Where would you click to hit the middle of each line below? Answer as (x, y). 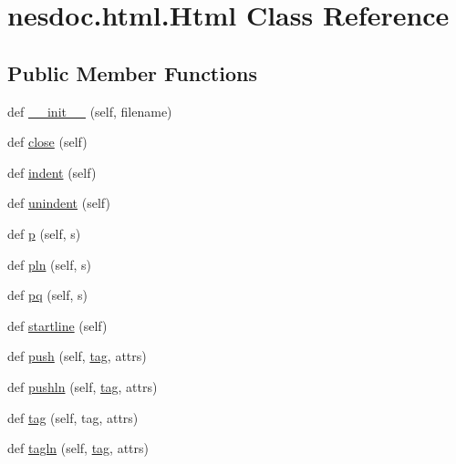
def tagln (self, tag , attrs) (78, 448)
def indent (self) (52, 172)
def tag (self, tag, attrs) (73, 417)
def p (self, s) (44, 233)
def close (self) (47, 142)
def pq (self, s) (48, 295)
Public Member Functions (132, 72)
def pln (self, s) (49, 264)
